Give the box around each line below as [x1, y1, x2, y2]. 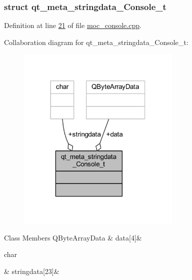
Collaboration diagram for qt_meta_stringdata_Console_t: [4, 36, 188, 47]
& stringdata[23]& [4, 266, 59, 276]
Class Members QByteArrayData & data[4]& [4, 232, 142, 242]
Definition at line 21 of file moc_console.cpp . [4, 20, 141, 30]
